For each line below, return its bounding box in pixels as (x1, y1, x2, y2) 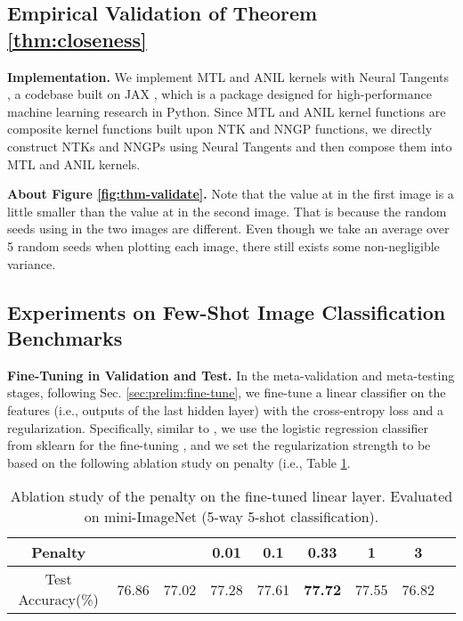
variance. (7, 254, 56, 273)
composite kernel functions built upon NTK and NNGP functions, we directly (7, 119, 433, 138)
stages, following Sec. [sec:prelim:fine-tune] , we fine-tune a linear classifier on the (7, 383, 446, 402)
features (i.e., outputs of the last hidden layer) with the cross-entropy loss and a (7, 400, 443, 419)
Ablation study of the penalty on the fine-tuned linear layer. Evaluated (10, 486, 453, 507)
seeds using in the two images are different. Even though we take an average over (7, 219, 450, 238)
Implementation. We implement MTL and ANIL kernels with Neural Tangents (7, 67, 450, 86)
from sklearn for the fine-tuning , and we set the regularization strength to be (7, 436, 431, 454)
